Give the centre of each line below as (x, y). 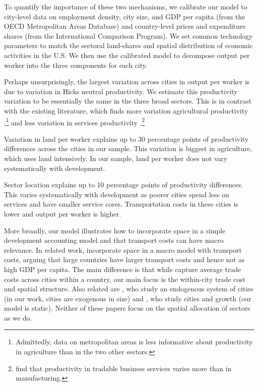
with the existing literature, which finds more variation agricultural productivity (126, 110)
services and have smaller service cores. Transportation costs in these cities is (121, 204)
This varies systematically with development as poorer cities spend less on (117, 194)
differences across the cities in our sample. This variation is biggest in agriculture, (128, 148)
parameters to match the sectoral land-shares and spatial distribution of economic (129, 45)
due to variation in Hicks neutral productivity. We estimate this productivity (121, 91)
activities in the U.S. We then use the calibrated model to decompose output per (127, 55)
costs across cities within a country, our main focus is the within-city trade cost (125, 279)
